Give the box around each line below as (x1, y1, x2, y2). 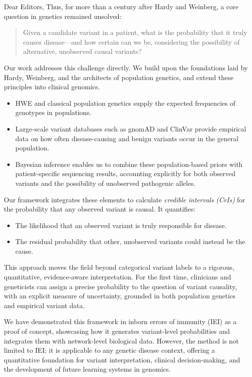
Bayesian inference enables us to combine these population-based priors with (15, 159, 243, 169)
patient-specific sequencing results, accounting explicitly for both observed (15, 168, 236, 179)
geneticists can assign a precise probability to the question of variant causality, (4, 281, 237, 291)
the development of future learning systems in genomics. (4, 364, 171, 374)
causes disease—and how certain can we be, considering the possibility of (23, 36, 240, 47)
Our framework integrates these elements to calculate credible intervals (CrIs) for (4, 194, 245, 204)
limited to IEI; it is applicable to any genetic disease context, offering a (4, 345, 215, 355)
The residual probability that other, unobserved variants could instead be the (15, 236, 245, 246)
